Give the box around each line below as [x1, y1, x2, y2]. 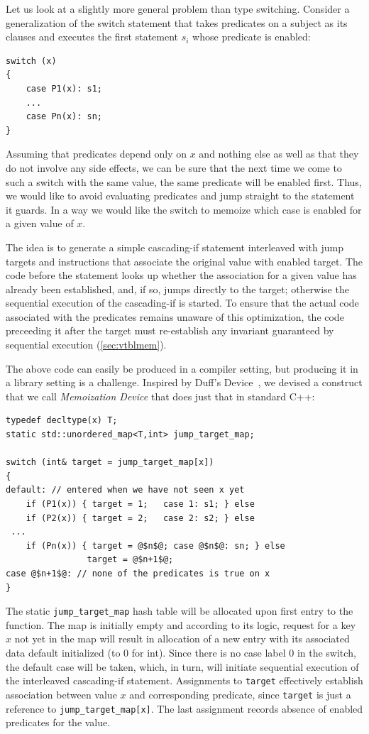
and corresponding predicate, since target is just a [129, 686, 351, 701]
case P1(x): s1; [26, 83, 103, 94]
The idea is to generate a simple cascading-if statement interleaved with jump [6, 239, 343, 254]
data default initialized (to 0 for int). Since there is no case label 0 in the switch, [6, 645, 356, 659]
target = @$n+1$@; [87, 554, 174, 565]
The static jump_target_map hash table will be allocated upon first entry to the [6, 603, 353, 618]
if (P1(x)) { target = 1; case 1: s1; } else [26, 499, 255, 509]
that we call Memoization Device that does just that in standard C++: [6, 388, 315, 403]
